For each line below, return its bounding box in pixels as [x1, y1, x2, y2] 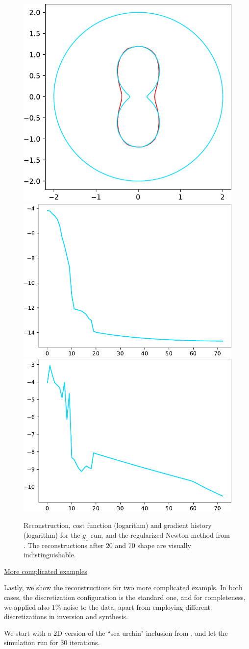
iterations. [69, 637, 100, 648]
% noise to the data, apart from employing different [55, 601, 211, 612]
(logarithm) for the [24, 529, 80, 540]
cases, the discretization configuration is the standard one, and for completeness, [4, 592, 246, 602]
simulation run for [4, 637, 58, 648]
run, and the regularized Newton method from [91, 529, 230, 540]
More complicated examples [4, 566, 87, 576]
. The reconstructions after [24, 540, 104, 550]
